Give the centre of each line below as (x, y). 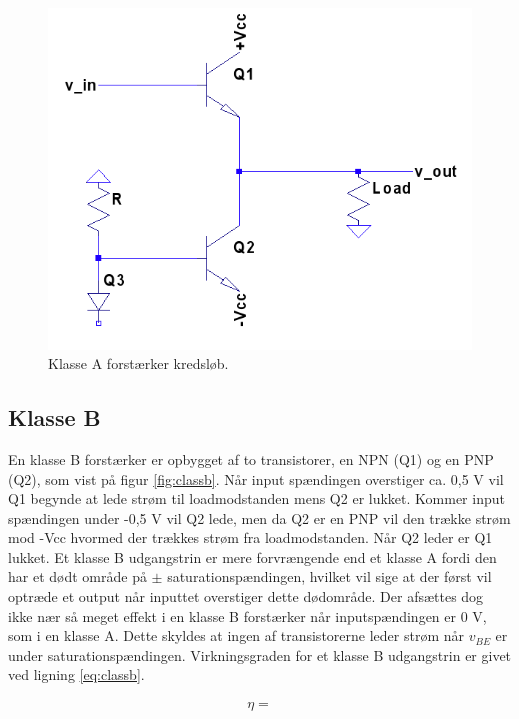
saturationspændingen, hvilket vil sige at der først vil (329, 576)
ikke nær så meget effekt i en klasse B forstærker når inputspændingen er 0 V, (247, 615)
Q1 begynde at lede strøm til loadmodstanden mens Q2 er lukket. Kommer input (256, 498)
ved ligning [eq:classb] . (76, 674)
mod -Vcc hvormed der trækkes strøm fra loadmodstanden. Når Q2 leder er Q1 (250, 537)
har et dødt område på (77, 576)
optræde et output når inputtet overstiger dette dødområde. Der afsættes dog (246, 596)
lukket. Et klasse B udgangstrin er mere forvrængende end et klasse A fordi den (252, 556)
